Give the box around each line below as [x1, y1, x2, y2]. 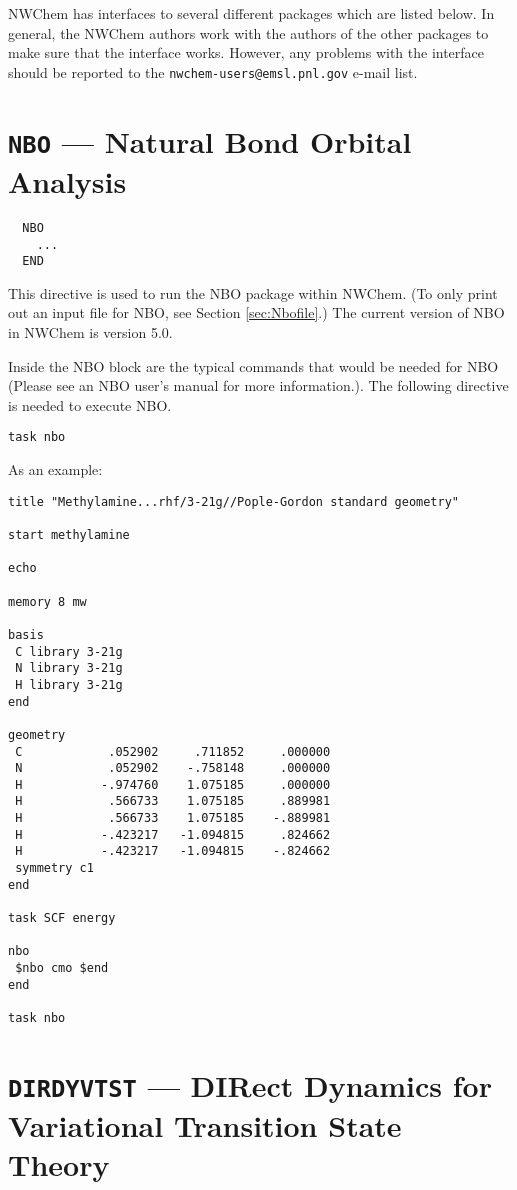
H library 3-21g [15, 677, 123, 692]
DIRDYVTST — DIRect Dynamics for [8, 1064, 492, 1105]
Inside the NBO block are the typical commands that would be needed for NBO [8, 355, 499, 376]
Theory [8, 1144, 110, 1185]
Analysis [8, 160, 127, 201]
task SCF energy [8, 911, 116, 926]
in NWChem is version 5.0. [8, 322, 173, 343]
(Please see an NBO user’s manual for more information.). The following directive [8, 375, 509, 396]
